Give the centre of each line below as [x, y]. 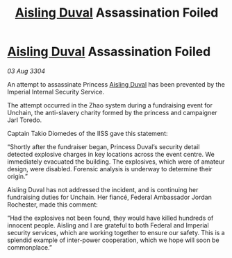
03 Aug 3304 [26, 71]
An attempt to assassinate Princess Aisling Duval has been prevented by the [116, 84]
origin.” [17, 176]
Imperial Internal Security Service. [56, 92]
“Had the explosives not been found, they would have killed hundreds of [110, 218]
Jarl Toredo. [25, 120]
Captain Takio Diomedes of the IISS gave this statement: [88, 133]
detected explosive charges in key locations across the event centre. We [111, 154]
